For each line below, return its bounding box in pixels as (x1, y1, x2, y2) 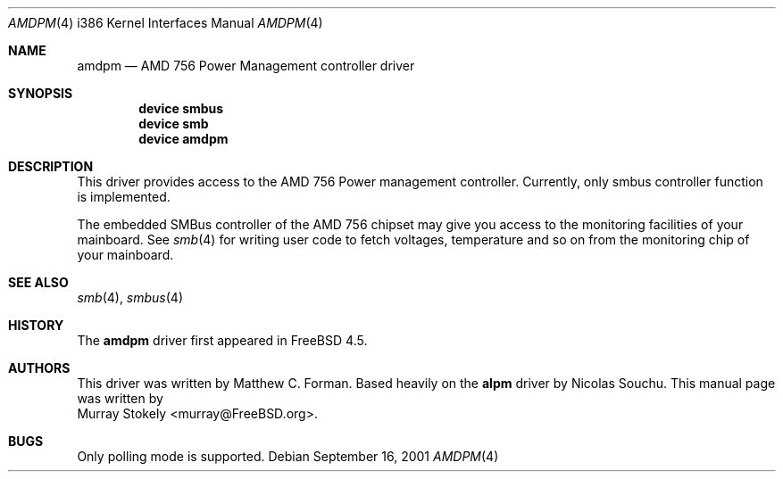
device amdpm (138, 131, 229, 146)
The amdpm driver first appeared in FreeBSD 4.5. (77, 333, 368, 348)
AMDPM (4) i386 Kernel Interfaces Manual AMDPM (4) (8, 15, 323, 30)
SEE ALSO (8, 275, 69, 290)
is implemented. (77, 189, 171, 204)
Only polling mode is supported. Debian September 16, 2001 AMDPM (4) (77, 449, 499, 464)
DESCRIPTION (8, 159, 94, 174)
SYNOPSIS (8, 86, 73, 101)
